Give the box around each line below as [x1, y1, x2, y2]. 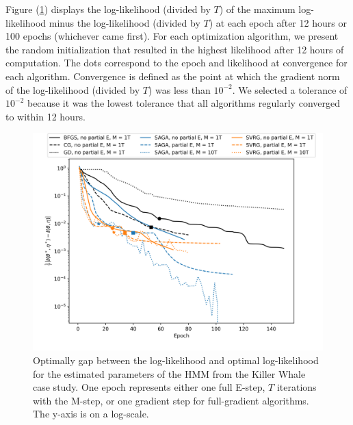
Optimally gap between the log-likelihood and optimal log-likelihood [33, 352, 319, 367]
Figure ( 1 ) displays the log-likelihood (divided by [5, 2, 211, 16]
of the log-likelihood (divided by [5, 82, 140, 96]
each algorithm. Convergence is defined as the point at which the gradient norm [5, 68, 340, 83]
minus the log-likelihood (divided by [49, 15, 200, 29]
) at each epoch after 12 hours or [209, 15, 347, 29]
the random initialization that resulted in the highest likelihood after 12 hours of [5, 42, 344, 56]
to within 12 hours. [5, 109, 86, 123]
